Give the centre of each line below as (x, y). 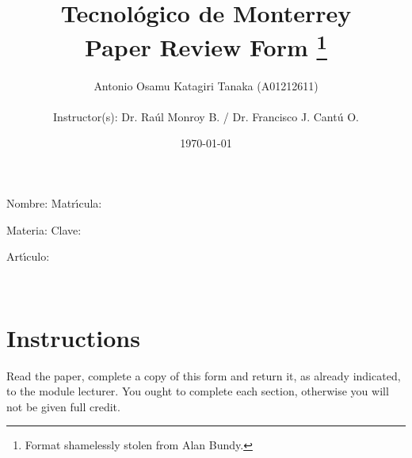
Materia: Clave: (44, 229)
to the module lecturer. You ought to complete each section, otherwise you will (198, 391)
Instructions (73, 337)
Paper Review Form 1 (206, 46)
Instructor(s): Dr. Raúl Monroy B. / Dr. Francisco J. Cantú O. (206, 116)
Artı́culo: (28, 256)
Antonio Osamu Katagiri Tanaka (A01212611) (206, 85)
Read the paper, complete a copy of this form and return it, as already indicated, (204, 375)
